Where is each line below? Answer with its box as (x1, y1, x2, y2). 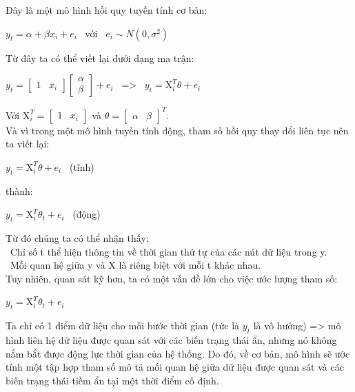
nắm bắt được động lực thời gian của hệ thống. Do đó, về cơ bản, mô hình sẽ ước (6, 346, 350, 360)
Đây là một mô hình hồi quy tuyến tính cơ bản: (6, 3, 207, 17)
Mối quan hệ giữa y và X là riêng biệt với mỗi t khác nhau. (10, 258, 261, 272)
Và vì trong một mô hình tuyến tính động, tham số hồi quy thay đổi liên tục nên (6, 123, 349, 137)
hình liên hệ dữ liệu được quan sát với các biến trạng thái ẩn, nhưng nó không (6, 333, 337, 347)
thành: (6, 183, 33, 198)
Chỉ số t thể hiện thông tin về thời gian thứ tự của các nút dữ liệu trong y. (10, 244, 327, 258)
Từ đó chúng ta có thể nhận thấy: (6, 231, 149, 245)
